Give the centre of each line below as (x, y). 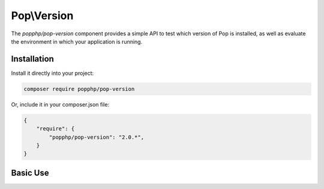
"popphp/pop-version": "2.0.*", (96, 137)
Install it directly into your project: (52, 73)
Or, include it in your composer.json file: (60, 104)
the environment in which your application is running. (77, 41)
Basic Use (30, 173)
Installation (32, 59)
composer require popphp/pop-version (79, 89)
